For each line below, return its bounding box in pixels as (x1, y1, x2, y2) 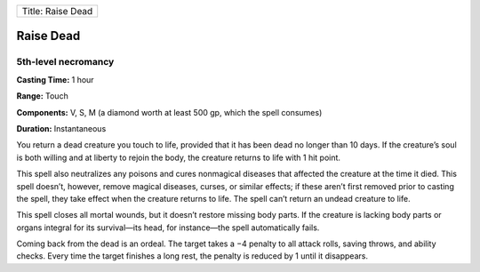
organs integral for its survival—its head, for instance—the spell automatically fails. (16, 222, 320, 233)
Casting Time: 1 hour (16, 74, 94, 84)
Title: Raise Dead (21, 5, 93, 17)
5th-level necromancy (16, 56, 115, 68)
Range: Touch (16, 91, 68, 101)
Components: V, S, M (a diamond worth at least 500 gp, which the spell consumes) (16, 107, 323, 117)
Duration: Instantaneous (16, 123, 107, 133)
